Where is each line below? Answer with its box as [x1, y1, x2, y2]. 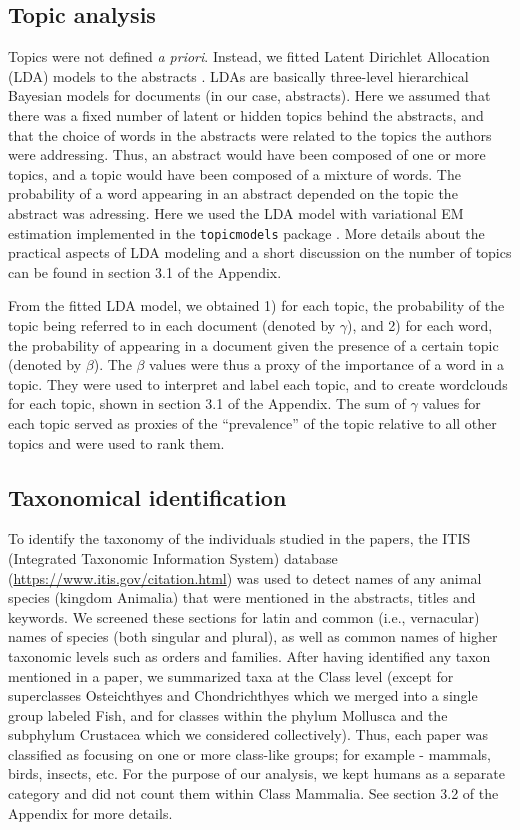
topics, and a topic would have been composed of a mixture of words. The [8, 163, 461, 184]
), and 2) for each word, [347, 314, 493, 335]
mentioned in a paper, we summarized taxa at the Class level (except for [8, 665, 454, 686]
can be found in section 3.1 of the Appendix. [8, 261, 282, 282]
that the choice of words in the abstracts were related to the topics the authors [8, 124, 492, 145]
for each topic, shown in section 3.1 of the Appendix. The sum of [8, 393, 406, 414]
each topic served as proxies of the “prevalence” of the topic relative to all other [8, 412, 497, 433]
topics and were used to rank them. [8, 432, 225, 453]
